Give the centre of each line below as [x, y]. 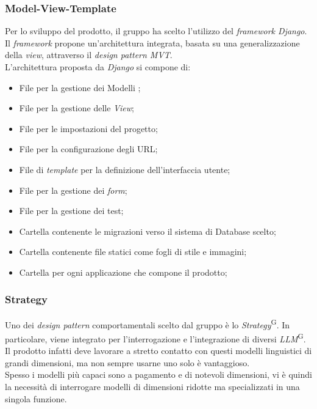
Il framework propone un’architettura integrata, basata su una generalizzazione [152, 42]
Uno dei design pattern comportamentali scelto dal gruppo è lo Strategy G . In [148, 323]
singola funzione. [36, 398]
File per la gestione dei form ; [73, 190]
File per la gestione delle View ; [77, 108]
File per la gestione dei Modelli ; [80, 87]
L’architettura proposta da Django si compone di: [98, 67]
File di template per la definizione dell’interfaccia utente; [125, 169]
